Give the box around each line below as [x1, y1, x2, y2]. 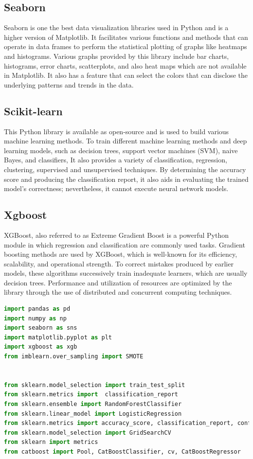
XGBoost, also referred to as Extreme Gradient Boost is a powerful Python [4, 229, 229, 240]
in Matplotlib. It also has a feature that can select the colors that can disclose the [4, 70, 248, 80]
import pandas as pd [4, 305, 71, 313]
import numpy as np [4, 315, 67, 322]
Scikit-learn [4, 103, 63, 118]
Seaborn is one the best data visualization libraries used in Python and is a [4, 22, 229, 33]
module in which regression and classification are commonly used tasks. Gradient [4, 239, 245, 249]
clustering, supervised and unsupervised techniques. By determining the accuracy [4, 164, 246, 174]
